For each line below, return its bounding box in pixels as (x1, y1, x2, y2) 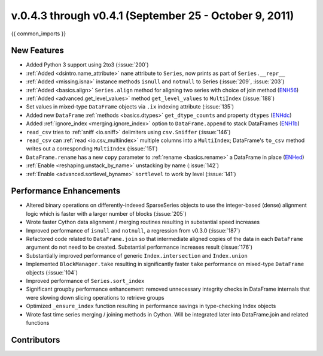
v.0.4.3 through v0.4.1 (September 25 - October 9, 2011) (11, 9, 294, 22)
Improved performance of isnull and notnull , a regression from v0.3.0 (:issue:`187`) (26, 227, 240, 234)
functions (26, 319, 50, 326)
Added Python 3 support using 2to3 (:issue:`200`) (26, 61, 149, 68)
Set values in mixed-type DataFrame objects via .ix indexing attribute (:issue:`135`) (26, 103, 234, 110)
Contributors (11, 334, 60, 345)
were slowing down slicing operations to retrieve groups (26, 294, 164, 301)
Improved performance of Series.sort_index (26, 277, 145, 284)
